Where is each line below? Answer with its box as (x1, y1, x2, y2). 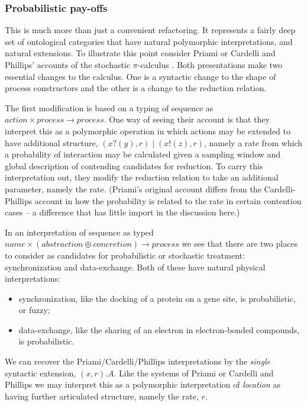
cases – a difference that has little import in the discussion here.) (5, 206, 240, 218)
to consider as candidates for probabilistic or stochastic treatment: (5, 249, 245, 261)
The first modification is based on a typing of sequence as (5, 101, 214, 114)
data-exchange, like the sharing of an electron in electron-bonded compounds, (18, 323, 300, 336)
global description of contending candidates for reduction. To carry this (5, 159, 263, 172)
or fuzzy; (18, 304, 50, 316)
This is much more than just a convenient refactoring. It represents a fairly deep (5, 24, 296, 36)
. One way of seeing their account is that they (104, 113, 270, 125)
